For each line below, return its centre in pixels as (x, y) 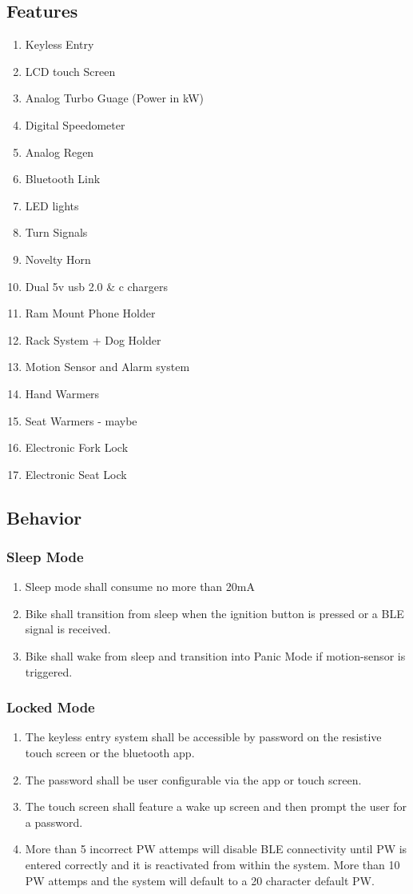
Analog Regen (60, 152)
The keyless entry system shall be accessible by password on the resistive (203, 737)
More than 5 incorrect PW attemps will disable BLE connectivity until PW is (216, 849)
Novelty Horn (58, 259)
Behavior (44, 517)
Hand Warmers (62, 393)
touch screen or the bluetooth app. (110, 753)
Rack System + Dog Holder (93, 339)
